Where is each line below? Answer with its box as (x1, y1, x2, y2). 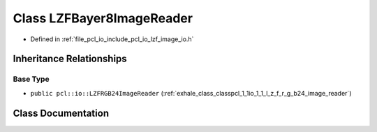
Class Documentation (13, 107, 110, 119)
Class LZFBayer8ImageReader (13, 10, 193, 26)
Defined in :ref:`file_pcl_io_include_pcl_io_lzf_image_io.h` (30, 35, 194, 43)
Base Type (13, 74, 50, 84)
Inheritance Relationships (13, 53, 127, 65)
